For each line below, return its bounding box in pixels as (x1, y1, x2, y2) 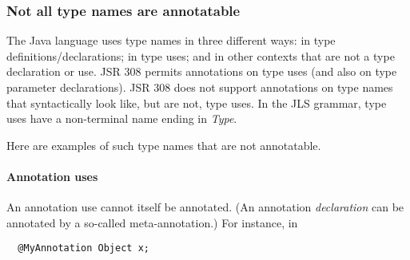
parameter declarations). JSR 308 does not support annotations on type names (6, 79, 393, 95)
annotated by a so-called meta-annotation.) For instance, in (6, 214, 298, 230)
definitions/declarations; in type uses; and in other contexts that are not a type (6, 47, 395, 64)
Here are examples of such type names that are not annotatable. (6, 136, 321, 153)
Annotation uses (6, 167, 98, 184)
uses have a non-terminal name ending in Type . (6, 110, 237, 127)
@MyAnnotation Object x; (18, 242, 149, 254)
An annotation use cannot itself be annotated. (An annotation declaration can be (6, 199, 404, 215)
